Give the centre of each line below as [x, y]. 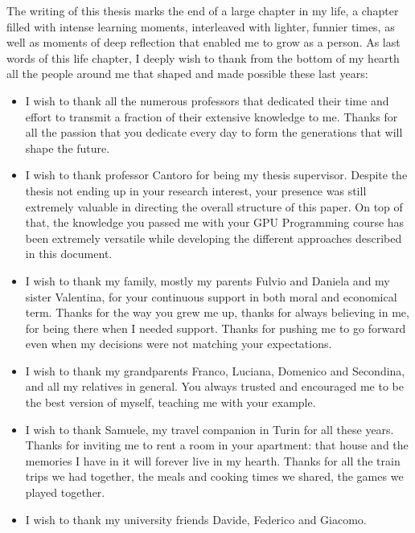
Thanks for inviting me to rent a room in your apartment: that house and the [217, 445]
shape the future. [68, 148]
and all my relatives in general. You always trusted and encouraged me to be [214, 386]
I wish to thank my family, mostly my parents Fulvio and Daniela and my [207, 280]
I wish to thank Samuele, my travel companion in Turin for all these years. [210, 429]
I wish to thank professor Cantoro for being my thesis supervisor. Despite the [216, 175]
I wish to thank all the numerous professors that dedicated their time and [207, 100]
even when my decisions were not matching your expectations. [179, 344]
